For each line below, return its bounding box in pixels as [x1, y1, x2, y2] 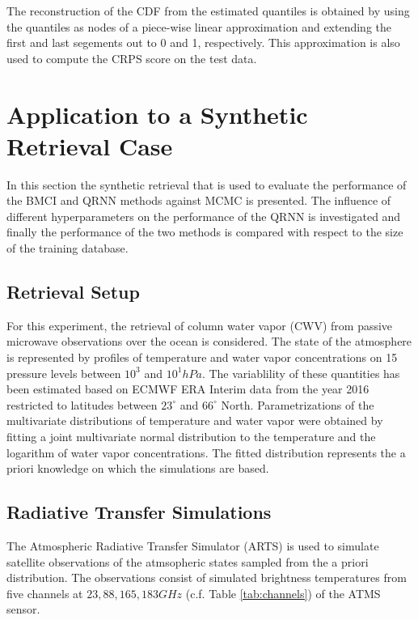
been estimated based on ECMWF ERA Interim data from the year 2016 [6, 380, 369, 397]
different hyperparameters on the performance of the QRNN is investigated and [6, 207, 401, 224]
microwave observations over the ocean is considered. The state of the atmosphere [6, 333, 412, 350]
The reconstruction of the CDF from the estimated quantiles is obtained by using [6, 2, 410, 19]
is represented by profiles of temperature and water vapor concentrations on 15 [6, 349, 398, 366]
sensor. [6, 601, 40, 618]
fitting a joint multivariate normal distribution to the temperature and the [6, 428, 376, 445]
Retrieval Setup [6, 279, 140, 304]
